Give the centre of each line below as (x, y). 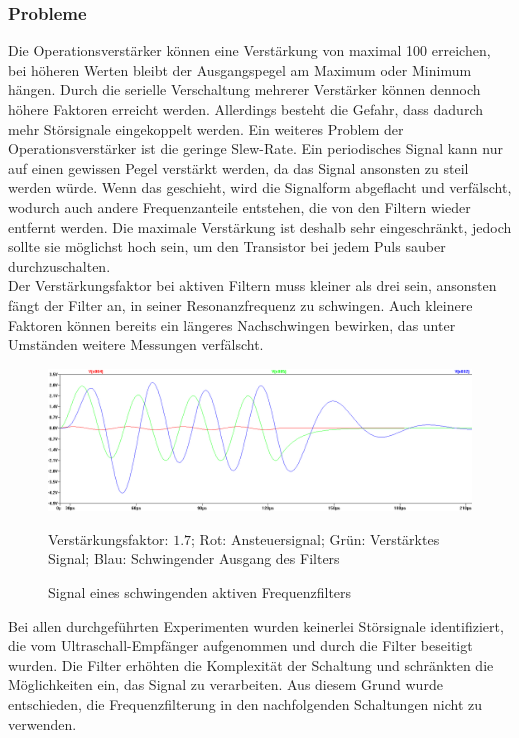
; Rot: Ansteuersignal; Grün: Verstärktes (315, 538)
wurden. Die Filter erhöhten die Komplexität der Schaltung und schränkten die (251, 664)
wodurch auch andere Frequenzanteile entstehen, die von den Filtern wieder (239, 206)
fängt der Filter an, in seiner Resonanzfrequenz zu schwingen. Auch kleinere (240, 304)
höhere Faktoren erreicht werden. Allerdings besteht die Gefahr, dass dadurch (245, 109)
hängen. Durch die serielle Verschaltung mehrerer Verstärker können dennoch (244, 89)
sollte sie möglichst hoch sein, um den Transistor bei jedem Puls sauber (227, 246)
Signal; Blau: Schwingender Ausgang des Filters (194, 558)
